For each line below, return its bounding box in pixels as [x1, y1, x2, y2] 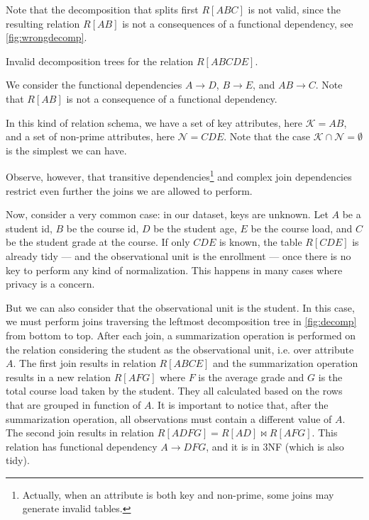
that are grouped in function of [6, 397, 141, 412]
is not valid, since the [248, 2, 341, 16]
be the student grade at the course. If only [6, 234, 190, 249]
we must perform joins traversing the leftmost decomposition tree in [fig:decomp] [6, 314, 357, 329]
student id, [6, 220, 53, 235]
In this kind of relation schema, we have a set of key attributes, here [6, 115, 303, 130]
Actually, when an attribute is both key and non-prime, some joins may [22, 487, 334, 502]
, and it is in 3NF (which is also [206, 439, 344, 453]
